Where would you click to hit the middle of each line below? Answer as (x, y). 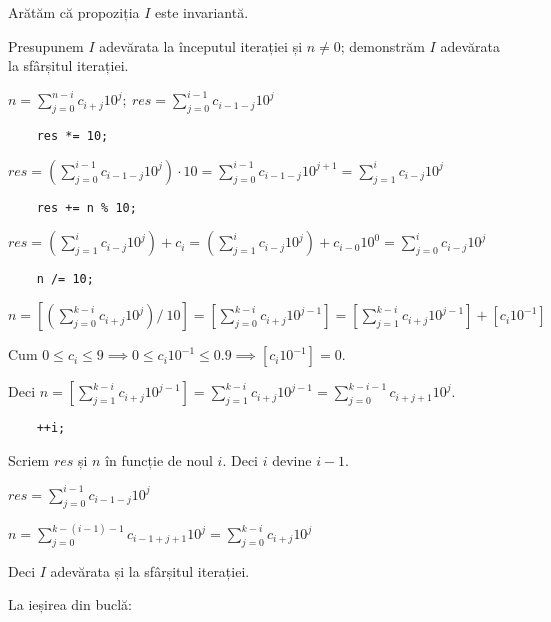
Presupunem (46, 45)
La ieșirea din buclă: (70, 604)
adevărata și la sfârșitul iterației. (150, 570)
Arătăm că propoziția (74, 12)
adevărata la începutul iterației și (201, 45)
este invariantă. (202, 12)
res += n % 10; (86, 207)
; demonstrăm (382, 45)
